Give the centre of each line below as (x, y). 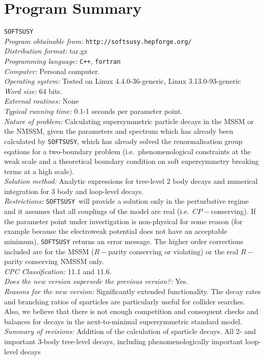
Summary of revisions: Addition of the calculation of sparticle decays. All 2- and (130, 331)
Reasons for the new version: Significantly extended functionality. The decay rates (132, 291)
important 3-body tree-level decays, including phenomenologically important (124, 341)
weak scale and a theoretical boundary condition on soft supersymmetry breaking (131, 161)
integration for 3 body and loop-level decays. (74, 191)
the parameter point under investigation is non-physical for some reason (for (123, 221)
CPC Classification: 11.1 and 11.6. (58, 271)
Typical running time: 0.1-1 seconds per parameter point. (93, 111)
